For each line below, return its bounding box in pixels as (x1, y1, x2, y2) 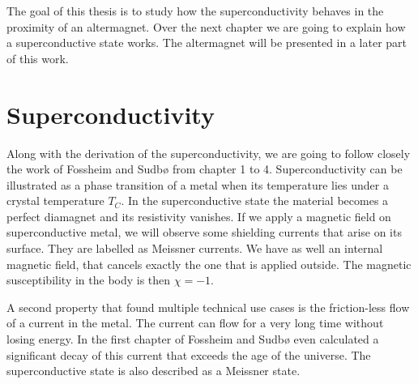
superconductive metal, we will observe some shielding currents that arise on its (6, 224, 402, 241)
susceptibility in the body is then (6, 271, 171, 288)
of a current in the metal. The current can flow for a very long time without (6, 314, 384, 331)
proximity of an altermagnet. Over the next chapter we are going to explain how (6, 18, 406, 35)
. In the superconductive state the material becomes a (121, 192, 389, 209)
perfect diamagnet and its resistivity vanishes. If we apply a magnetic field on (6, 207, 391, 224)
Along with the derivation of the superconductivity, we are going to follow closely (6, 144, 411, 161)
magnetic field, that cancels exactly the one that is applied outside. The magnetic (6, 255, 412, 272)
